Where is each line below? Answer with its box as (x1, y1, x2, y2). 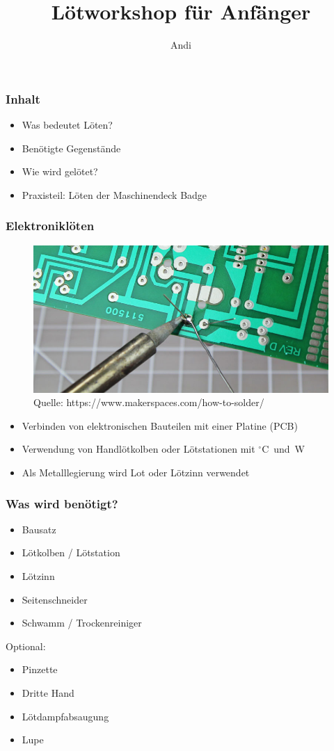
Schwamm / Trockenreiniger (22, 615, 142, 630)
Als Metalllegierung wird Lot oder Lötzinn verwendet (22, 465, 250, 479)
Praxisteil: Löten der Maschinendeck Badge (22, 187, 207, 202)
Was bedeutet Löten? (22, 118, 113, 132)
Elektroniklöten (6, 217, 95, 234)
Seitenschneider (22, 592, 88, 606)
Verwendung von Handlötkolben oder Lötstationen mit (22, 442, 255, 456)
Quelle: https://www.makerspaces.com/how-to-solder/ (33, 395, 264, 410)
